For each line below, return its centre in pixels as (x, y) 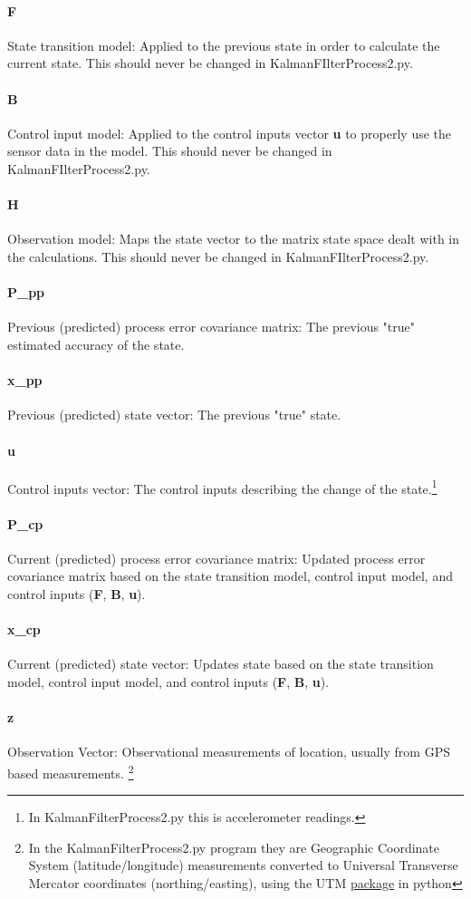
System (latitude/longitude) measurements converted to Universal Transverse (243, 865)
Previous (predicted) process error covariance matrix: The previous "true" (211, 327)
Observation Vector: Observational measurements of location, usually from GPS (229, 752)
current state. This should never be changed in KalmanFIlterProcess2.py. (210, 63)
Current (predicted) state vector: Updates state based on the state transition (221, 664)
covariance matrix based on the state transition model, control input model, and (230, 576)
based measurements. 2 (71, 771)
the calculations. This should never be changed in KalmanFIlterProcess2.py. (218, 256)
